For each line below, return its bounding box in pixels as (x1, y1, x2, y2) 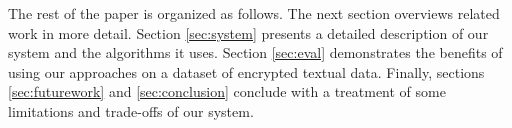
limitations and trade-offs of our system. (8, 100, 254, 121)
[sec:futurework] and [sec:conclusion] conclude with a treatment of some (8, 81, 446, 102)
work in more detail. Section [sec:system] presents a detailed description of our (8, 22, 489, 43)
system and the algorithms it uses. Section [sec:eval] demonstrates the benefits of (8, 42, 503, 63)
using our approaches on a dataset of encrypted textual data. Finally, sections (8, 61, 485, 82)
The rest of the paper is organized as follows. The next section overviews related (8, 3, 500, 23)
